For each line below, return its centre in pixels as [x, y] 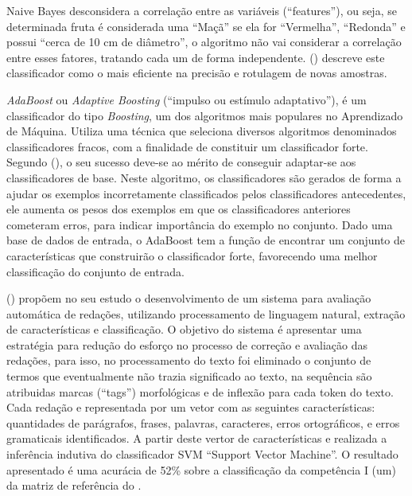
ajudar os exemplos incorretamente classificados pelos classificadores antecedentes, [206, 193]
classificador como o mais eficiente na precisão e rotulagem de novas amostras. [197, 73]
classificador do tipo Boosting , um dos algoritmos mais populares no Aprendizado [205, 115]
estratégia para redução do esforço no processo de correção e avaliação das [187, 344]
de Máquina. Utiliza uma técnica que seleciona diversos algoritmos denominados [202, 131]
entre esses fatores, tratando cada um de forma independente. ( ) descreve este [196, 57]
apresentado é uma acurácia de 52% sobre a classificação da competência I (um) [201, 469]
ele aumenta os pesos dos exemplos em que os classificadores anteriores [179, 209]
